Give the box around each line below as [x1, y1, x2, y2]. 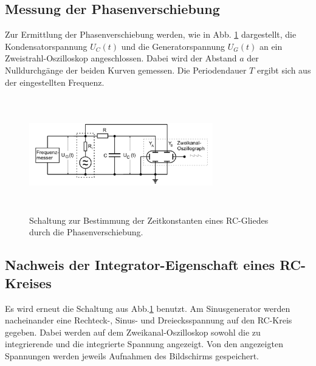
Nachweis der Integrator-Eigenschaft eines [5, 255, 275, 274]
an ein [259, 40, 283, 52]
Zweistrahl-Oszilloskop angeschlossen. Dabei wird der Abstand [5, 52, 237, 64]
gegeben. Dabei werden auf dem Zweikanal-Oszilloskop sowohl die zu [5, 325, 261, 338]
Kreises [5, 273, 52, 292]
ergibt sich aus [256, 63, 311, 76]
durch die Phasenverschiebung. [29, 226, 143, 238]
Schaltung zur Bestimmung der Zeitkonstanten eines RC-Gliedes [29, 213, 269, 226]
